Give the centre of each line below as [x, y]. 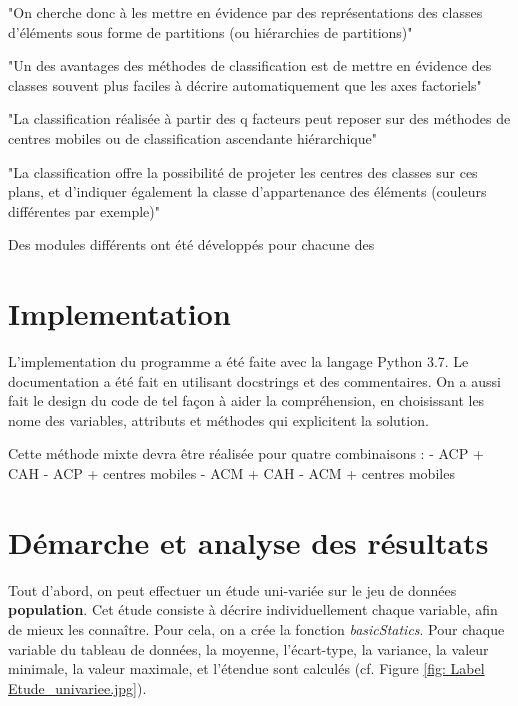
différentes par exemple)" [84, 210]
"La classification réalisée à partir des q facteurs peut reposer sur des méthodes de [259, 118]
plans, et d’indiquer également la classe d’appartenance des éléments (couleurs [247, 191]
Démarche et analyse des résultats [248, 541]
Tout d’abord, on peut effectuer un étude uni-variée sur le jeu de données [232, 589]
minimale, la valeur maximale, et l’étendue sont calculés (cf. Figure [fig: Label [246, 668]
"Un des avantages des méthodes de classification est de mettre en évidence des [250, 65]
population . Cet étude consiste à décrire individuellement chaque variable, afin [253, 609]
